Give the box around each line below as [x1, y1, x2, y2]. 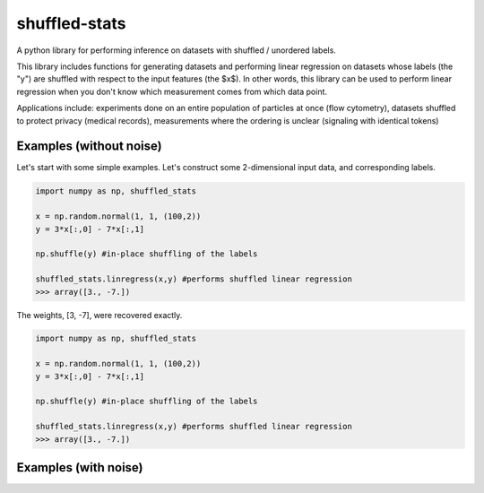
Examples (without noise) [16, 139, 162, 154]
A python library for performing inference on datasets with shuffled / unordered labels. [16, 45, 336, 56]
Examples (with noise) [16, 460, 143, 475]
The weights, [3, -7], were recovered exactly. [16, 309, 183, 320]
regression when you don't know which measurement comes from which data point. [16, 86, 327, 97]
